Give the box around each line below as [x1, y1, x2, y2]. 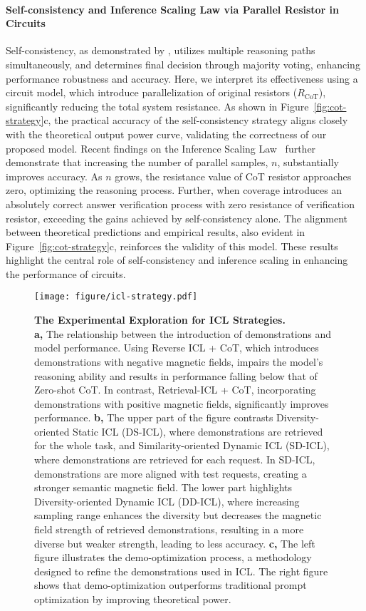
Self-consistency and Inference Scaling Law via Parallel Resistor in [6, 1, 340, 16]
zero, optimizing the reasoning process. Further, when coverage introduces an [6, 183, 343, 197]
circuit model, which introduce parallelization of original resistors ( [6, 85, 298, 100]
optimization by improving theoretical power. [34, 592, 231, 607]
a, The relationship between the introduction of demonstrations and [34, 326, 332, 341]
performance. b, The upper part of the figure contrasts [34, 410, 273, 425]
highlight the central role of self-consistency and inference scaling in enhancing [6, 252, 348, 267]
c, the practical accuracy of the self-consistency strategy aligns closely [43, 113, 348, 128]
